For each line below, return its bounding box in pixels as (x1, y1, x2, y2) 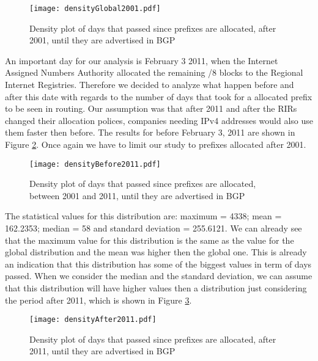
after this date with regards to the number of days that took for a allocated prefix (5, 90, 312, 103)
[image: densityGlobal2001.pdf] (29, 4, 161, 13)
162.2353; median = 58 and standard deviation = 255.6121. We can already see (5, 222, 302, 235)
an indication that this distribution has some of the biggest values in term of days (5, 257, 312, 270)
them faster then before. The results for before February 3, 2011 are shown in (5, 126, 295, 139)
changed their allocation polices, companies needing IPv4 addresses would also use (5, 114, 314, 126)
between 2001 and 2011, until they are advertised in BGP (29, 189, 245, 202)
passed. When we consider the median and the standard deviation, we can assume (5, 269, 312, 282)
